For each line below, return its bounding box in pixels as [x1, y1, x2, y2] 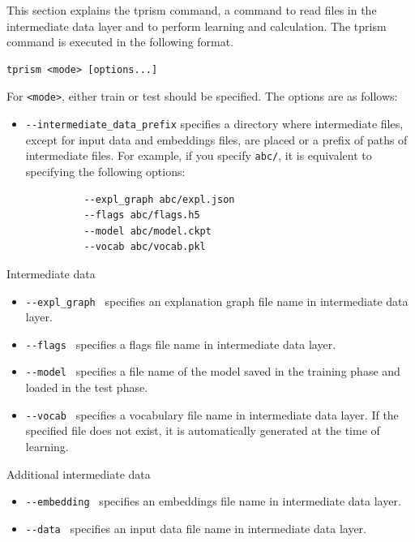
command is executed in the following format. [6, 33, 234, 50]
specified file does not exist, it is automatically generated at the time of [25, 422, 380, 439]
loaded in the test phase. [25, 379, 148, 396]
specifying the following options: [25, 162, 186, 179]
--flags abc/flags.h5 [83, 209, 200, 222]
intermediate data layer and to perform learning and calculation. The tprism [6, 17, 387, 34]
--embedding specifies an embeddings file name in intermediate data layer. [25, 493, 401, 510]
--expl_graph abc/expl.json [83, 193, 235, 205]
